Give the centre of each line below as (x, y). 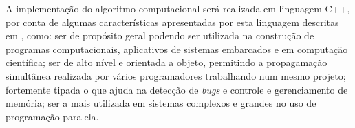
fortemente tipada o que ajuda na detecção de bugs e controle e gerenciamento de (177, 89)
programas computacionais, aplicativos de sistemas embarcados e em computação (177, 49)
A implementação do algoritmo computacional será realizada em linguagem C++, (178, 8)
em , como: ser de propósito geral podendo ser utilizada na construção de (160, 35)
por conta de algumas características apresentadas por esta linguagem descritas (172, 22)
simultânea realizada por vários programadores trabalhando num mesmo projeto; (176, 75)
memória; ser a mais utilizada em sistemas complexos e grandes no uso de (161, 103)
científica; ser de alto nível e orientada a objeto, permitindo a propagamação (166, 62)
